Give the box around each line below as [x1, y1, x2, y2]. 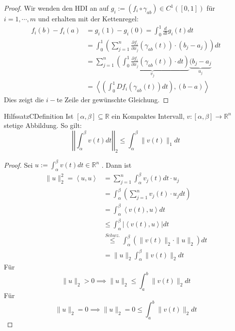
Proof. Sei [4, 159, 33, 170]
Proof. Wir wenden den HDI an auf [4, 3, 109, 13]
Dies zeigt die [4, 95, 44, 105]
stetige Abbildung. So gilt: [4, 120, 82, 130]
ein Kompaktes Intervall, [111, 110, 185, 121]
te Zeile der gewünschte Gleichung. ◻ [56, 95, 169, 105]
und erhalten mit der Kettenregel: [38, 14, 139, 23]
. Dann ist [101, 159, 132, 170]
